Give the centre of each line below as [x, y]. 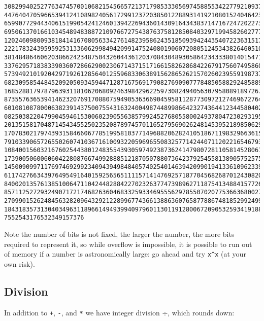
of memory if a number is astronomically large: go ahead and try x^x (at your [125, 254]
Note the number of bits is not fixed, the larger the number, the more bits [119, 234]
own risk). [20, 263]
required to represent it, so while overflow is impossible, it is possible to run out [128, 244]
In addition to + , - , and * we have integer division [82, 312]
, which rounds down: [201, 312]
